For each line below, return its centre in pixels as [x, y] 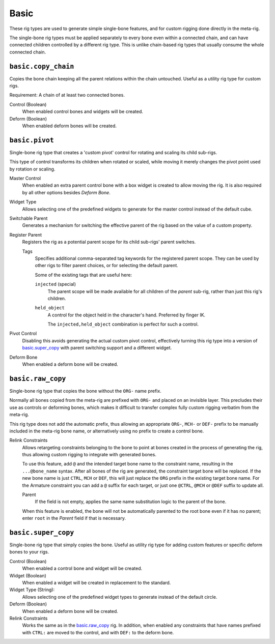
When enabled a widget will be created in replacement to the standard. [97, 583]
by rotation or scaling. [32, 169]
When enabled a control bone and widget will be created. [82, 568]
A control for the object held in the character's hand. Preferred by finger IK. [127, 315]
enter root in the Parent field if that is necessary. [74, 518]
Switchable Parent [29, 218]
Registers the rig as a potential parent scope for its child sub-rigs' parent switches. [109, 242]
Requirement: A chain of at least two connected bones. [67, 95]
